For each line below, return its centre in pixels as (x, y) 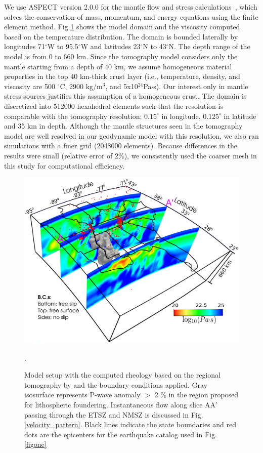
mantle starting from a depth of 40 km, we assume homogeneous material (118, 66)
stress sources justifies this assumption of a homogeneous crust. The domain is (125, 96)
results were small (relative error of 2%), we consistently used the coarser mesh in (130, 155)
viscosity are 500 (30, 86)
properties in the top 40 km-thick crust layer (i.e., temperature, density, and (122, 76)
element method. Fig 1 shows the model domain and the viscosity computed (122, 27)
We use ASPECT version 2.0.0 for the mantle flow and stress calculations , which (131, 7)
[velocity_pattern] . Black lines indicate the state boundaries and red (130, 424)
